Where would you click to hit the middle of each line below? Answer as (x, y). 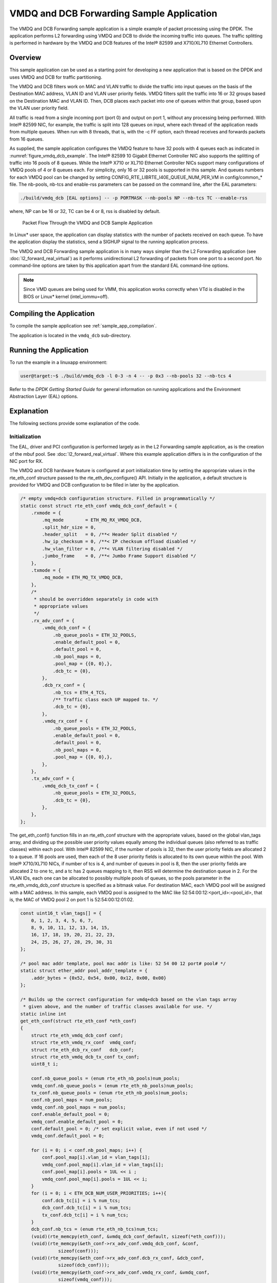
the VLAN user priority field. (39, 108)
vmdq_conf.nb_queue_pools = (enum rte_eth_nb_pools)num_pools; (112, 1086)
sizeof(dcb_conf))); (84, 1265)
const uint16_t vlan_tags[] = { (61, 913)
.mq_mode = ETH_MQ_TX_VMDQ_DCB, (82, 578)
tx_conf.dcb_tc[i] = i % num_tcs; (85, 1215)
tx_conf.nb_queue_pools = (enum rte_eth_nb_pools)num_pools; (110, 1093)
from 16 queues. (27, 139)
